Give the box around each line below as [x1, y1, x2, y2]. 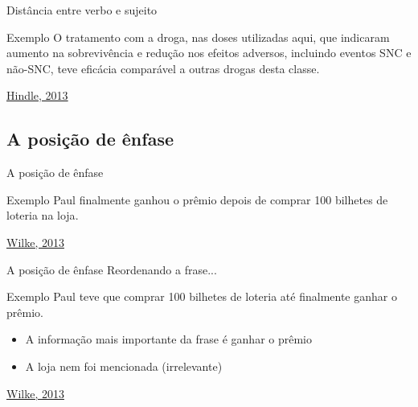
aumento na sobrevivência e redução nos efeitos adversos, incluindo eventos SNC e [6, 44, 412, 61]
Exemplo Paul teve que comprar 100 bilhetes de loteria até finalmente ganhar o [6, 288, 397, 305]
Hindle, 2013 [6, 87, 68, 104]
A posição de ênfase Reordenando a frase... [6, 261, 217, 277]
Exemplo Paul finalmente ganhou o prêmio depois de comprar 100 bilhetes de [6, 191, 388, 208]
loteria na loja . [6, 207, 79, 224]
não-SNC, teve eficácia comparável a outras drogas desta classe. [6, 60, 320, 76]
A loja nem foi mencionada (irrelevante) [25, 357, 223, 374]
